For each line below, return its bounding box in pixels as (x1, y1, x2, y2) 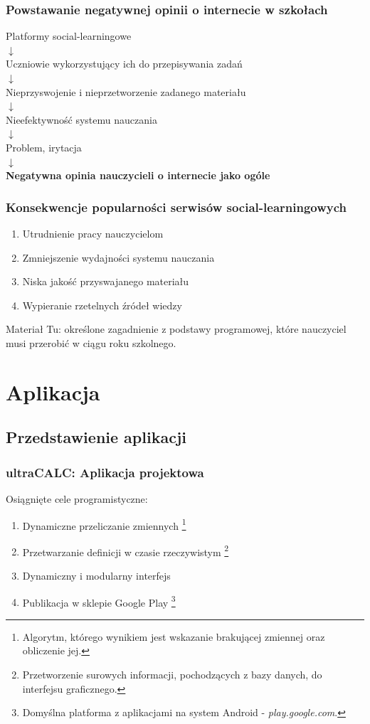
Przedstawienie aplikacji (6, 426, 186, 448)
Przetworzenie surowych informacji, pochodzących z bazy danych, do (22, 667, 322, 682)
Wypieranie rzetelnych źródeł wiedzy (22, 297, 182, 312)
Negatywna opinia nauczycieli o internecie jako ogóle (6, 168, 270, 183)
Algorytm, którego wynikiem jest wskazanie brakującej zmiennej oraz (22, 629, 325, 644)
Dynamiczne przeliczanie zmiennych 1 (22, 516, 186, 533)
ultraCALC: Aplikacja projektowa (6, 463, 204, 481)
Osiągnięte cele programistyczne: (6, 491, 148, 506)
